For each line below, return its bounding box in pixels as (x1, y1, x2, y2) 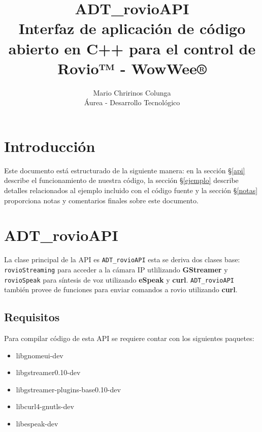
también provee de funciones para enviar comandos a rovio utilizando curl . (4, 284, 238, 295)
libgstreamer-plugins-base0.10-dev (16, 384, 121, 394)
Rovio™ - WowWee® (57, 57, 207, 78)
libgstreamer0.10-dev (16, 367, 81, 378)
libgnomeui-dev (16, 350, 63, 360)
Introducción (4, 135, 95, 156)
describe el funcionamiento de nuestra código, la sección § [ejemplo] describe (4, 175, 239, 186)
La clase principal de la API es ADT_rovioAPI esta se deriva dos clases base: (4, 254, 240, 265)
